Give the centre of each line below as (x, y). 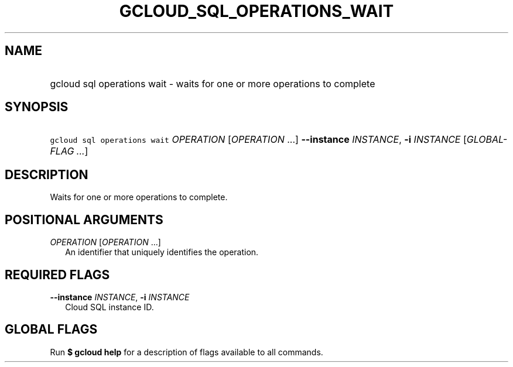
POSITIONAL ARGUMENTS (84, 219)
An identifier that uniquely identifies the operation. (162, 252)
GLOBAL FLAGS (51, 330)
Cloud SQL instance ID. (110, 307)
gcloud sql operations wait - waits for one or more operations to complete (213, 83)
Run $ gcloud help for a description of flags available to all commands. (187, 352)
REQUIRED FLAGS (57, 275)
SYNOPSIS (37, 107)
